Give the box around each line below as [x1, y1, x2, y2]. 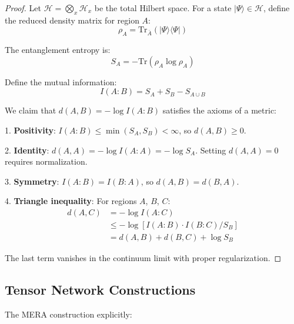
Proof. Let [5, 2, 41, 14]
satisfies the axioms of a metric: [162, 104, 277, 116]
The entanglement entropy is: [5, 44, 111, 56]
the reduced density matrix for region [5, 14, 139, 26]
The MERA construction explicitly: [5, 308, 132, 320]
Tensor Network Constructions [5, 280, 196, 299]
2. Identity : [5, 143, 49, 156]
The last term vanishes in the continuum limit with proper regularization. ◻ [5, 252, 282, 264]
